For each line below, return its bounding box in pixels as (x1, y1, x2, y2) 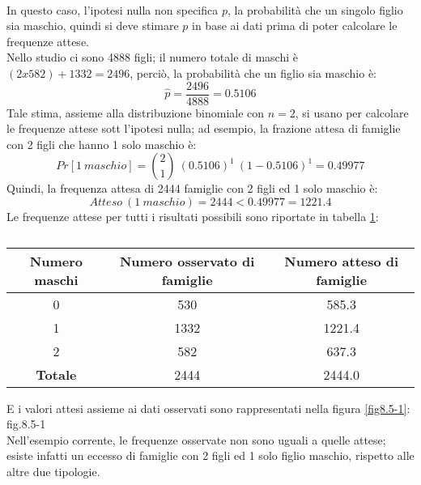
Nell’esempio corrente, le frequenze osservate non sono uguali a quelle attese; (6, 431, 386, 448)
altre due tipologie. (6, 462, 100, 479)
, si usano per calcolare (295, 104, 409, 121)
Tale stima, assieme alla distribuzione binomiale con (6, 104, 265, 121)
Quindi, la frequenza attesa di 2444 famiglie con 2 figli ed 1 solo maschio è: (6, 180, 378, 197)
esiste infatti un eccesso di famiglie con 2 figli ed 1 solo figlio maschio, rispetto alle (6, 447, 415, 464)
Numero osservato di (119, 251, 255, 270)
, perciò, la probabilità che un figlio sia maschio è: (130, 64, 377, 81)
